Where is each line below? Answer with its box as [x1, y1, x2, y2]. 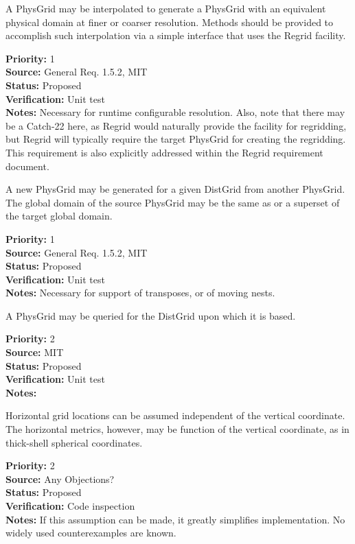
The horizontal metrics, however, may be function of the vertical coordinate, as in [5, 422, 350, 436]
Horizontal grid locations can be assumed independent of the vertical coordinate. [5, 408, 345, 423]
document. [5, 158, 49, 173]
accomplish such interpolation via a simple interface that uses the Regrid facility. [5, 28, 346, 43]
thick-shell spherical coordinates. [5, 435, 143, 449]
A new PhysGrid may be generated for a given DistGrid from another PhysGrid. [5, 182, 345, 196]
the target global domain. [5, 209, 113, 223]
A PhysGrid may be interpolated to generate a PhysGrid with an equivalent [5, 1, 326, 15]
